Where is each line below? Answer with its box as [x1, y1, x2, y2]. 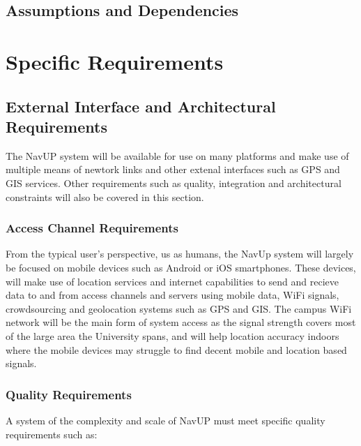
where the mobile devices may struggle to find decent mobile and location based [6, 342, 347, 357]
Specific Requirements [6, 47, 224, 75]
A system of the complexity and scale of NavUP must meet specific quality [6, 412, 325, 427]
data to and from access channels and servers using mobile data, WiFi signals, [6, 288, 339, 302]
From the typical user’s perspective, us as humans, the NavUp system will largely [6, 246, 354, 261]
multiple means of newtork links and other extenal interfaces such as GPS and [6, 162, 340, 177]
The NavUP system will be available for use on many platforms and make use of [6, 148, 349, 163]
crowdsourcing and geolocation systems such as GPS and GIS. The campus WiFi [6, 301, 352, 315]
